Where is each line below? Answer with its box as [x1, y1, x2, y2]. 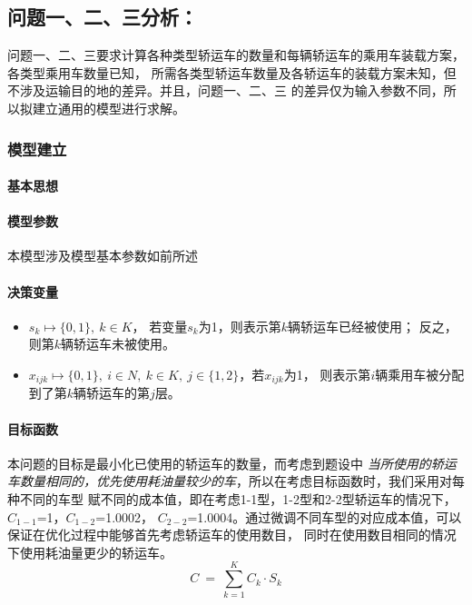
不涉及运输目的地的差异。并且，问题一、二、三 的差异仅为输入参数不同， [7, 81, 444, 100]
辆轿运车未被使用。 [61, 334, 176, 353]
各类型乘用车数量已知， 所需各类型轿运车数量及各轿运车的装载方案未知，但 [7, 63, 457, 82]
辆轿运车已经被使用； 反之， [287, 316, 457, 335]
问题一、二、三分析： [7, 3, 198, 31]
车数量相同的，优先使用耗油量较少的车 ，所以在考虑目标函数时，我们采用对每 [7, 471, 465, 491]
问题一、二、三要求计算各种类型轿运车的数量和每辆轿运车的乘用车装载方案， [7, 45, 465, 64]
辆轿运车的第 [74, 383, 151, 402]
